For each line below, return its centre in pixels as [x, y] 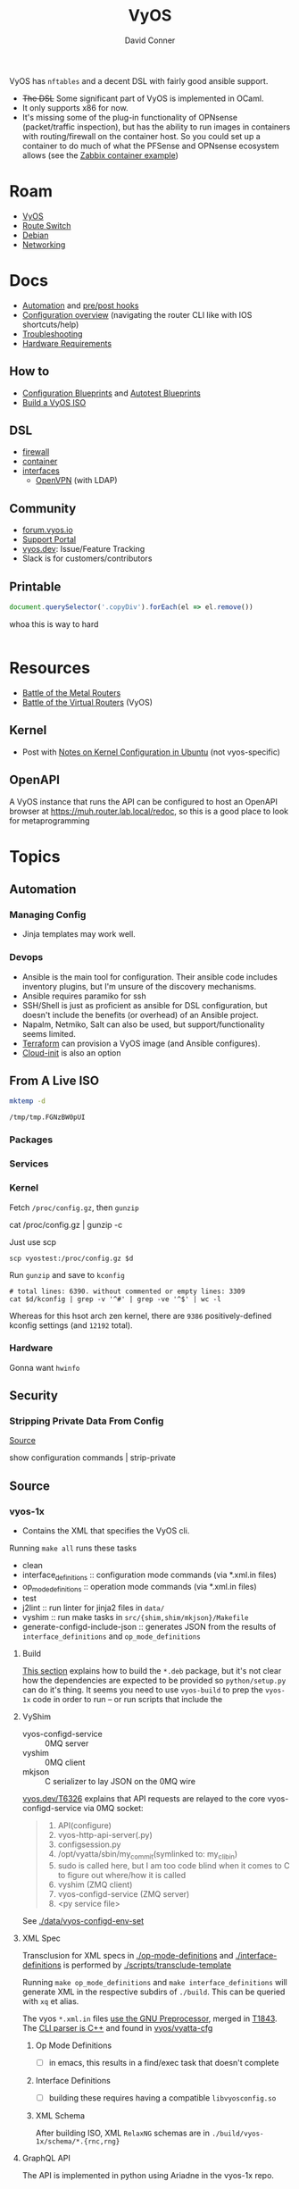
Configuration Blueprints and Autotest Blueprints [111, 393]
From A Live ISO [54, 1081]
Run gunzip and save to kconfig [67, 1274]
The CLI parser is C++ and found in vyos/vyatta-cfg [117, 2027]
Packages [31, 1140]
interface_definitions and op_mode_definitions [111, 1636]
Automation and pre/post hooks [80, 305]
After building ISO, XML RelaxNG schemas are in [123, 2133]
